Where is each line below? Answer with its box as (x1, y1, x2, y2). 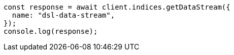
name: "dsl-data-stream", (12, 11, 115, 19)
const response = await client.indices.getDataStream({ (4, 3, 230, 11)
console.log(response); (4, 27, 98, 35)
